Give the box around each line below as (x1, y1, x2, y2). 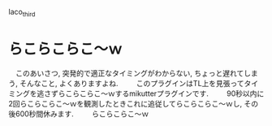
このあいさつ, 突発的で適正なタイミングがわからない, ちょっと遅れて (15, 68, 244, 78)
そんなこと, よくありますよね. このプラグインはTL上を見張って (19, 78, 245, 88)
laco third (8, 7, 36, 19)
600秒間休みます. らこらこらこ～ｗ (15, 109, 149, 119)
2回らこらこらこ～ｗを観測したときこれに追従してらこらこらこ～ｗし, (8, 98, 243, 108)
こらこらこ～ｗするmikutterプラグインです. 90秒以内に (64, 89, 265, 98)
